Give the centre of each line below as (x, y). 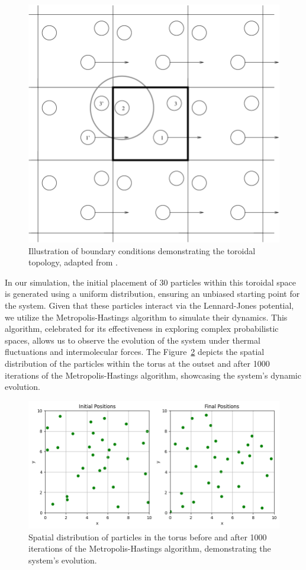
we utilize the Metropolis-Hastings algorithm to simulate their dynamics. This (146, 317)
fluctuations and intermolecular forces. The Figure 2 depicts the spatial (135, 352)
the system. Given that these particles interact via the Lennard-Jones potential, (149, 305)
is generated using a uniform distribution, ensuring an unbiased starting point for (152, 294)
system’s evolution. (63, 560)
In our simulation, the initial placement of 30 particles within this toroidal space (151, 282)
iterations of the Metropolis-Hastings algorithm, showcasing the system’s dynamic (153, 375)
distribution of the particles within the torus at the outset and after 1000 (137, 363)
